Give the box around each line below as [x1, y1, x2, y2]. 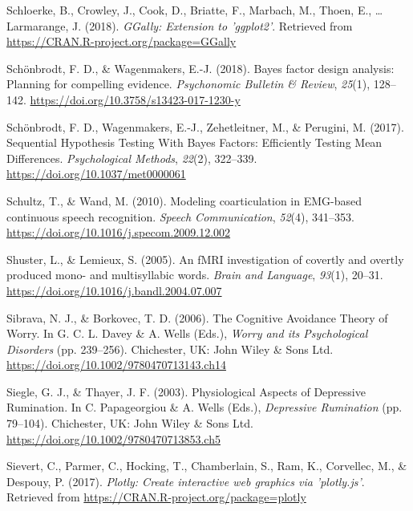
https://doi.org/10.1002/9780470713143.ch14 [6, 356, 226, 373]
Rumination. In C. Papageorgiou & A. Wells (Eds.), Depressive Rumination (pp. [6, 399, 403, 416]
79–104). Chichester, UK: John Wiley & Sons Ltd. [6, 415, 253, 432]
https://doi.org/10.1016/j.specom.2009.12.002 [6, 224, 231, 241]
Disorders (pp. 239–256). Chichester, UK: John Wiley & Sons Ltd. [6, 340, 334, 357]
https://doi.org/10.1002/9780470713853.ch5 [6, 430, 221, 447]
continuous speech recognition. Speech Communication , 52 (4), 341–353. [6, 208, 354, 225]
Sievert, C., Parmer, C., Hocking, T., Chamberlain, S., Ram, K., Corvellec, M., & [6, 457, 407, 474]
